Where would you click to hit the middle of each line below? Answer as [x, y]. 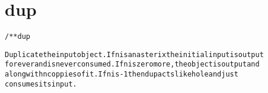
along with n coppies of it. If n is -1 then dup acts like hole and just [122, 74]
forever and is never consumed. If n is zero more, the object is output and [132, 64]
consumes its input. [41, 84]
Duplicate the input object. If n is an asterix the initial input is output [134, 54]
